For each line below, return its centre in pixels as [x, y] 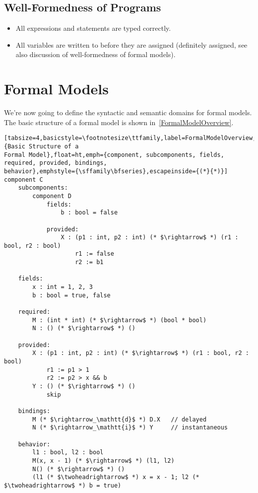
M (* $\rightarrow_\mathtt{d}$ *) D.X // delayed [120, 419]
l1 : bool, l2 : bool [68, 453]
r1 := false [95, 254]
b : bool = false [89, 213]
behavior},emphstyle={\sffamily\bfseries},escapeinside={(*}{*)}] [116, 171]
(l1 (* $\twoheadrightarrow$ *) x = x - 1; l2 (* [116, 477]
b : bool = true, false [71, 295]
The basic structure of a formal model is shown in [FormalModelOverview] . [119, 122]
